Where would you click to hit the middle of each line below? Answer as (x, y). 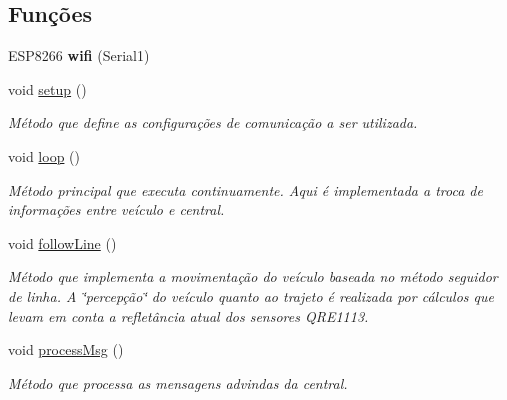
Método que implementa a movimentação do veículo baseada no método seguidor (253, 276)
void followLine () (62, 242)
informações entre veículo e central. (116, 209)
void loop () (44, 155)
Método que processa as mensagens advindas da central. (178, 382)
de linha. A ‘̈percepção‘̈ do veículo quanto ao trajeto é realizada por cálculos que (251, 295)
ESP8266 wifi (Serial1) (79, 55)
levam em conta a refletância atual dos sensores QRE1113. (188, 315)
